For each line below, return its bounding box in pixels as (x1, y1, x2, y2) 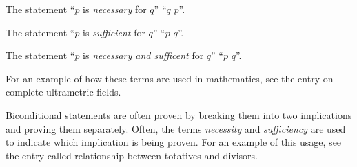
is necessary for (83, 2, 147, 16)
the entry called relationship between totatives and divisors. (6, 148, 258, 162)
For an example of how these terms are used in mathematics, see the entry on (6, 71, 334, 85)
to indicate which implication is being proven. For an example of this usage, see (6, 135, 342, 149)
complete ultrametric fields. (6, 85, 121, 99)
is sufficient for (83, 25, 145, 39)
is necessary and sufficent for (83, 48, 204, 63)
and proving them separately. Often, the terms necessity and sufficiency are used (6, 121, 346, 135)
